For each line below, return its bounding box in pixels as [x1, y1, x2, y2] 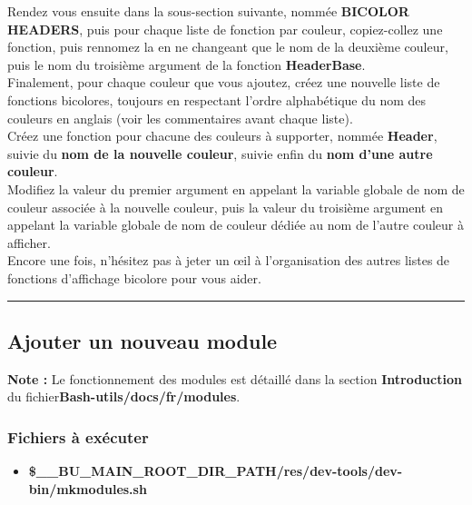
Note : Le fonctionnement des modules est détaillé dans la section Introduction [7, 369, 462, 388]
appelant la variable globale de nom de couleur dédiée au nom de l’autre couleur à [7, 215, 464, 234]
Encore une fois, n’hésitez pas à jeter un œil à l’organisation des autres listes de [7, 251, 450, 270]
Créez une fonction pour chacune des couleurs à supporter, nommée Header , [7, 126, 438, 145]
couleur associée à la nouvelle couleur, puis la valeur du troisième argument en [7, 197, 443, 216]
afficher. [7, 233, 51, 252]
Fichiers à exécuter [7, 425, 149, 448]
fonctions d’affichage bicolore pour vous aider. [7, 268, 261, 287]
